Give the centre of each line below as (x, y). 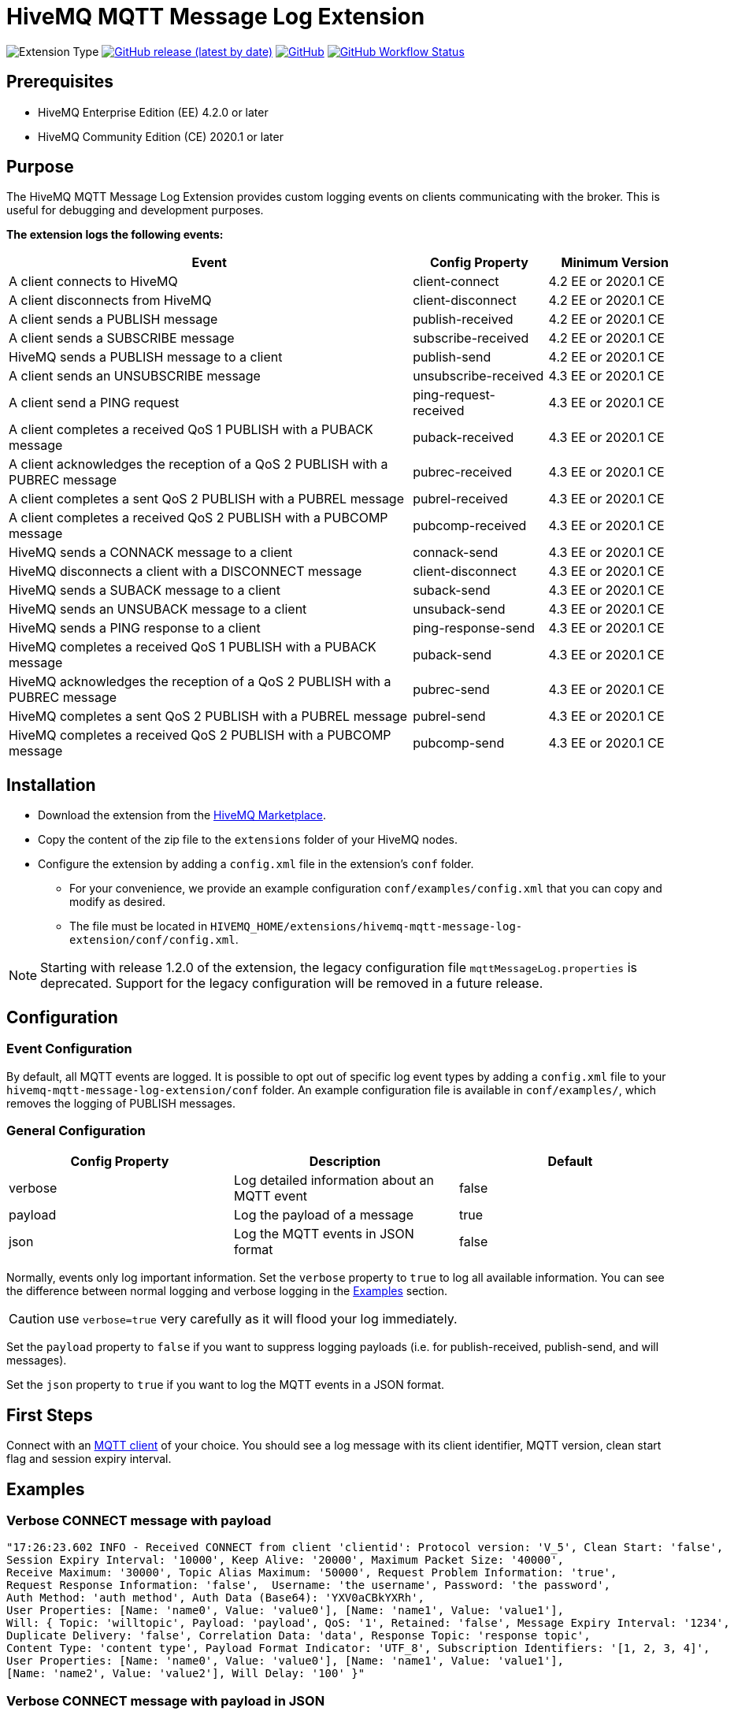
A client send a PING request (94, 403)
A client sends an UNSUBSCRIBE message (135, 376)
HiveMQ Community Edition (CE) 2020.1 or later (161, 136)
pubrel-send (449, 716)
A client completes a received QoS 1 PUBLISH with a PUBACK (191, 430)
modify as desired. (118, 902)
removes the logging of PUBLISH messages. (121, 1103)
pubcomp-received (470, 526)
